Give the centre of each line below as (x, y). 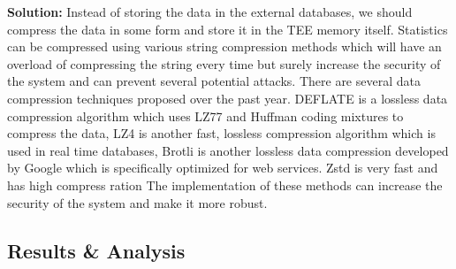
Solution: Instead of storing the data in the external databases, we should (210, 12)
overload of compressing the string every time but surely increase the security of (224, 63)
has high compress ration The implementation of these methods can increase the (225, 184)
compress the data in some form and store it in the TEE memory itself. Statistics (228, 29)
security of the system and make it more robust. (137, 202)
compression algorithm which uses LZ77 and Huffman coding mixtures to (205, 115)
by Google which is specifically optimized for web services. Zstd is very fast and (223, 168)
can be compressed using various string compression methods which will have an (224, 46)
